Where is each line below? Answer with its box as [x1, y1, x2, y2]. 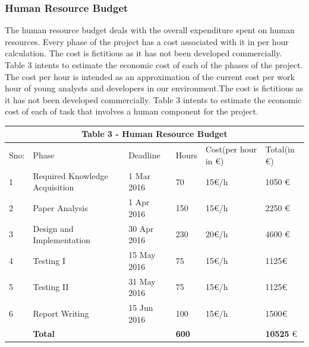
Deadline [128, 149, 160, 161]
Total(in [265, 143, 295, 155]
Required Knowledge [33, 169, 108, 182]
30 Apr [128, 222, 154, 234]
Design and [33, 222, 74, 234]
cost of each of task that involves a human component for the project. [5, 105, 258, 117]
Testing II [33, 281, 69, 293]
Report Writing [33, 307, 89, 319]
